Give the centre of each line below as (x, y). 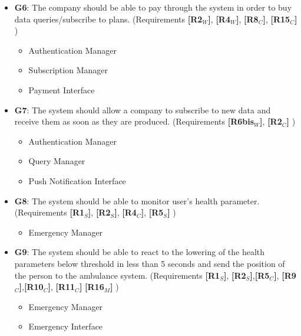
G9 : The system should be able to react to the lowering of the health (140, 252)
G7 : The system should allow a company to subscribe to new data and (143, 110)
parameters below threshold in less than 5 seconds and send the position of (150, 263)
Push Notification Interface (77, 180)
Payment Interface (62, 89)
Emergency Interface (66, 326)
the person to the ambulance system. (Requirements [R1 (117, 275)
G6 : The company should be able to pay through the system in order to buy (153, 7)
